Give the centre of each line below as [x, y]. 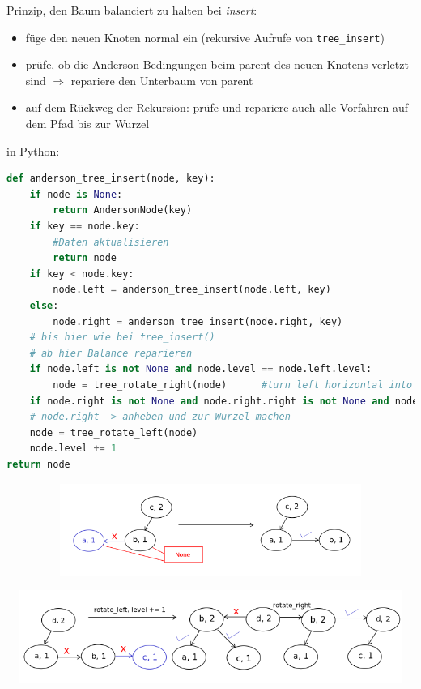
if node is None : [76, 194]
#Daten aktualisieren [111, 242]
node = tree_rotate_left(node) [114, 432]
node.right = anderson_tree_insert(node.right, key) [198, 321]
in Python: [33, 150]
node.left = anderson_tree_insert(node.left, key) [192, 290]
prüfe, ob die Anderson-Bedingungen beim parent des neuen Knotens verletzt [217, 64]
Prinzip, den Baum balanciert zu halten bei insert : [132, 10]
